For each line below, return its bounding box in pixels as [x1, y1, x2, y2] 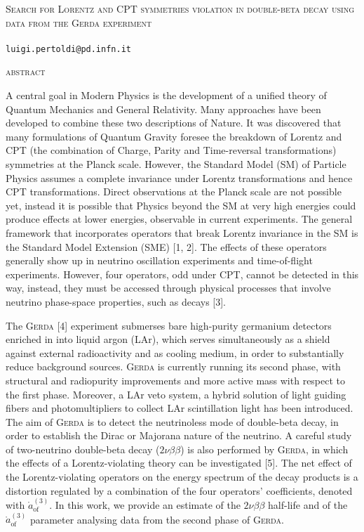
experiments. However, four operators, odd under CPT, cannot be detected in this [6, 266, 359, 281]
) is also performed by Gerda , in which [180, 441, 349, 456]
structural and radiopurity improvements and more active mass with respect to [6, 372, 346, 387]
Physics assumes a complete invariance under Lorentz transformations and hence [6, 170, 353, 185]
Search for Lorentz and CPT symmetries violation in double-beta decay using [6, 1, 354, 15]
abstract [6, 64, 46, 79]
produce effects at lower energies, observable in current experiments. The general [6, 212, 353, 226]
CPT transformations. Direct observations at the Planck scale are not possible [6, 184, 342, 199]
